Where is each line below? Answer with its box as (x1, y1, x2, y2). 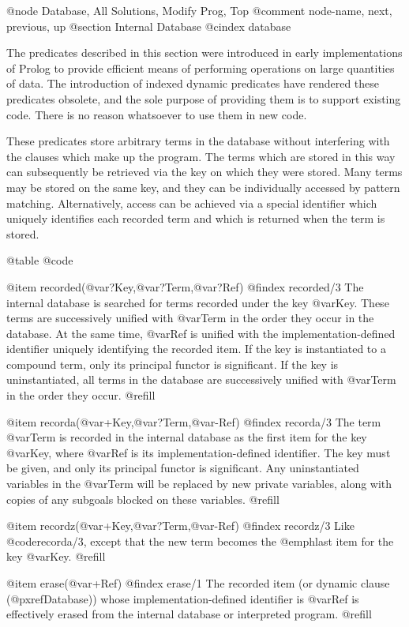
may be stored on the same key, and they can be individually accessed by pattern (6, 178, 400, 195)
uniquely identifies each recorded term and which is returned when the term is (6, 210, 385, 227)
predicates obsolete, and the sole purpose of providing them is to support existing (6, 90, 401, 107)
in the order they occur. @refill (6, 387, 156, 404)
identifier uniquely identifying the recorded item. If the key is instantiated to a (6, 340, 386, 357)
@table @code (6, 252, 73, 268)
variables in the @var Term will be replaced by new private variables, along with (6, 475, 392, 492)
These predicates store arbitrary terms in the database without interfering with (6, 133, 390, 149)
